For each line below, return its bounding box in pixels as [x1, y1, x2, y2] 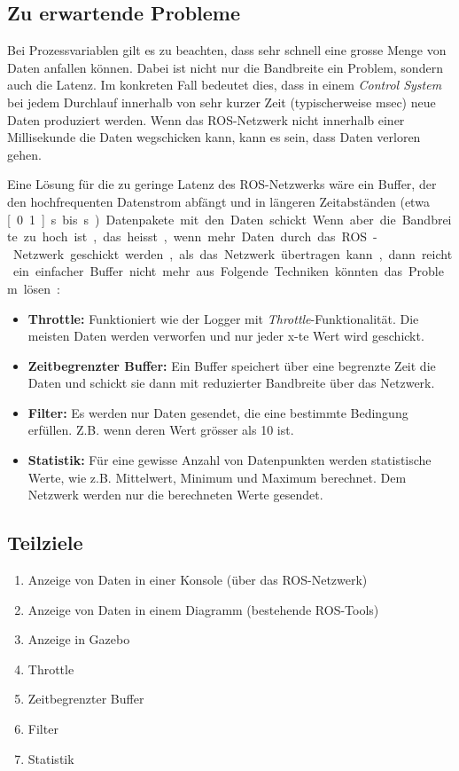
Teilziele [7, 529, 83, 556]
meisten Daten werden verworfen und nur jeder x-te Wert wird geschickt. [27, 326, 424, 345]
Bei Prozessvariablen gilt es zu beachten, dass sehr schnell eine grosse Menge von [7, 41, 447, 59]
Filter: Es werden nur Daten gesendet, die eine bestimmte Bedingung [27, 403, 408, 421]
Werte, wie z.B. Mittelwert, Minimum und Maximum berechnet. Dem [27, 468, 407, 486]
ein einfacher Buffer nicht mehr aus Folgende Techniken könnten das [12, 262, 402, 280]
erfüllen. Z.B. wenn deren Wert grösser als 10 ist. [27, 421, 294, 439]
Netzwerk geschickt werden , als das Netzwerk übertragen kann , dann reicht [12, 244, 453, 263]
